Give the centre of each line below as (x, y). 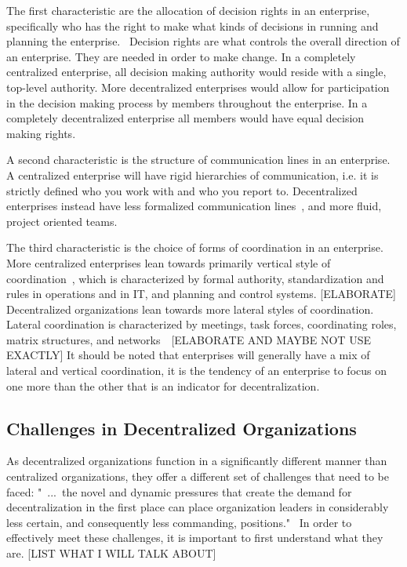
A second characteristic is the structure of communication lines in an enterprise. (198, 160)
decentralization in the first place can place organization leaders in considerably (198, 507)
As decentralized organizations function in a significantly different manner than (197, 461)
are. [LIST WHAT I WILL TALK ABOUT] (111, 553)
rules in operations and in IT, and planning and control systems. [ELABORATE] (201, 294)
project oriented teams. (62, 221)
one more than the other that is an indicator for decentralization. (163, 385)
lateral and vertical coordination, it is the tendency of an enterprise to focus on (197, 371)
